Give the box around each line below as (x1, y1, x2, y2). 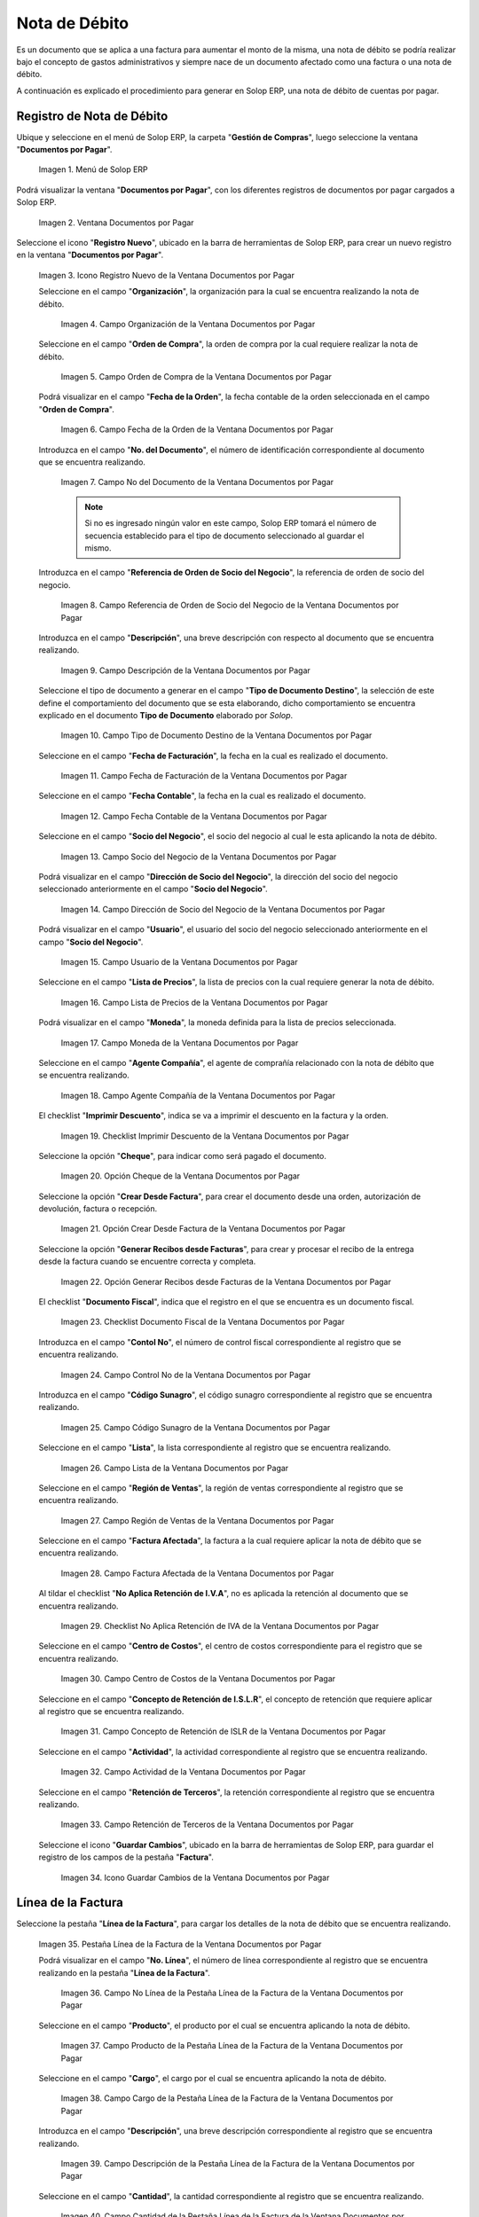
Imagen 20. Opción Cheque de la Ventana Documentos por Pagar (60, 1171, 301, 1181)
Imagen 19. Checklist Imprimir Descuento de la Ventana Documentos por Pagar (60, 1131, 349, 1141)
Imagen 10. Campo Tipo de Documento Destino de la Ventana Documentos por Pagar (60, 730, 373, 740)
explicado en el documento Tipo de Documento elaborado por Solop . (38, 709, 294, 720)
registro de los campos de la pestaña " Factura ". (38, 1852, 215, 1862)
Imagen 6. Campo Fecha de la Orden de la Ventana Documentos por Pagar (60, 424, 334, 435)
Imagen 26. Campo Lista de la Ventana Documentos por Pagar (60, 1462, 289, 1473)
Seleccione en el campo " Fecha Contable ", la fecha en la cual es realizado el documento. (38, 790, 366, 802)
